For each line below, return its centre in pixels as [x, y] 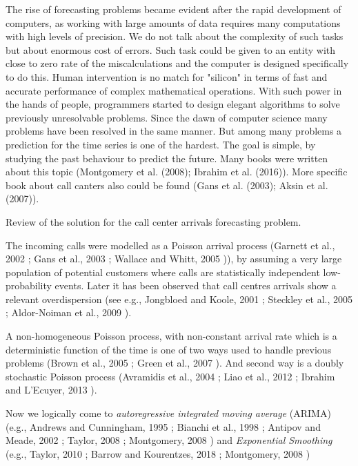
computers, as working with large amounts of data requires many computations [173, 22]
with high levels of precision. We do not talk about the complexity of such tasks [175, 36]
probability [29, 285]
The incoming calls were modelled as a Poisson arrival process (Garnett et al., [170, 245]
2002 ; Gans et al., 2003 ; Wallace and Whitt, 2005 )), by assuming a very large [174, 259]
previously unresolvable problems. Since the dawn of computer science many [167, 117]
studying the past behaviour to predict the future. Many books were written [167, 158]
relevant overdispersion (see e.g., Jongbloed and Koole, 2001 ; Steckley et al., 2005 [179, 299]
